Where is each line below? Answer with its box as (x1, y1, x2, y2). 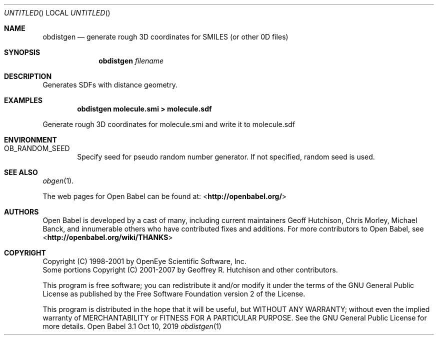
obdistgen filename (98, 56, 164, 65)
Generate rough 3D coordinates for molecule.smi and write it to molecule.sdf (42, 120, 295, 128)
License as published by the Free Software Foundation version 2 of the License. (42, 289, 305, 298)
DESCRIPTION (4, 72, 52, 80)
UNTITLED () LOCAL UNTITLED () (4, 8, 110, 17)
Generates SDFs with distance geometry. (42, 80, 177, 89)
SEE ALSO (4, 168, 38, 176)
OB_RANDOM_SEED (4, 144, 70, 152)
